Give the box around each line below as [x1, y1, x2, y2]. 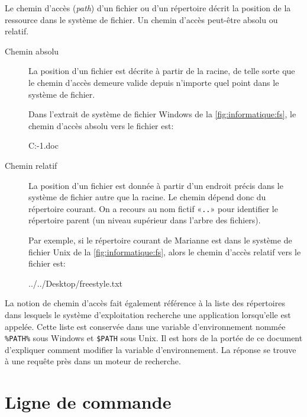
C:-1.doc [28, 139, 59, 152]
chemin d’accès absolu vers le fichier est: [28, 119, 174, 131]
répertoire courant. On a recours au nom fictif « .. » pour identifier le [28, 202, 278, 214]
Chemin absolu [5, 44, 59, 57]
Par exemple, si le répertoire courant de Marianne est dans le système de [28, 233, 292, 246]
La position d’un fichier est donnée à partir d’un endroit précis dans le [28, 179, 283, 191]
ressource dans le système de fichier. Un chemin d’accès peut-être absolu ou [5, 13, 278, 25]
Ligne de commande [5, 390, 172, 414]
